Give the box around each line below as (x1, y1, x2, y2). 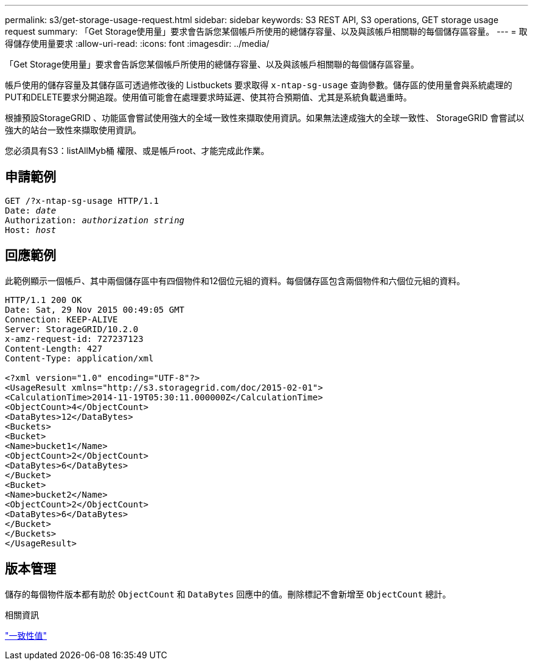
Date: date (5, 205, 57, 215)
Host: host (5, 225, 57, 235)
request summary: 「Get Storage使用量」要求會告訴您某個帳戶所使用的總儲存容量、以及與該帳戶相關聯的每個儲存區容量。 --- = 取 (5, 26, 528, 37)
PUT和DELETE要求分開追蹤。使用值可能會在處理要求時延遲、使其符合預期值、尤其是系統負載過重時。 (5, 92, 412, 102)
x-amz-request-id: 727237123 (5, 333, 144, 344)
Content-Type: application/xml (5, 353, 154, 363)
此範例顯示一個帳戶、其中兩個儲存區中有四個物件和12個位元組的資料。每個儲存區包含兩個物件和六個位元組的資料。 (5, 275, 465, 286)
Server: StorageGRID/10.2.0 (5, 324, 139, 334)
